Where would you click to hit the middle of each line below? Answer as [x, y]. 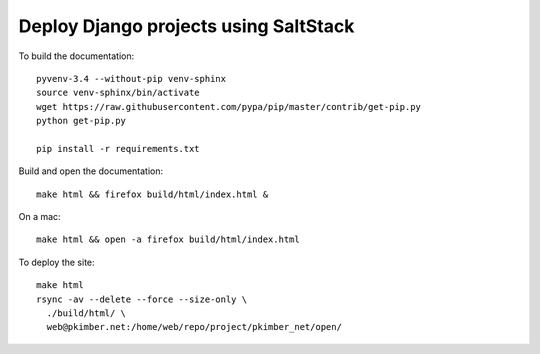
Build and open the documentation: [91, 171]
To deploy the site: [56, 262]
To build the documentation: [76, 56]
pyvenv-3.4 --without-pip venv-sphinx [131, 78]
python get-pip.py [81, 121]
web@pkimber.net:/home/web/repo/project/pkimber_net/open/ [194, 327]
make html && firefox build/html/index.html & [152, 194]
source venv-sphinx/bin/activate [118, 93]
